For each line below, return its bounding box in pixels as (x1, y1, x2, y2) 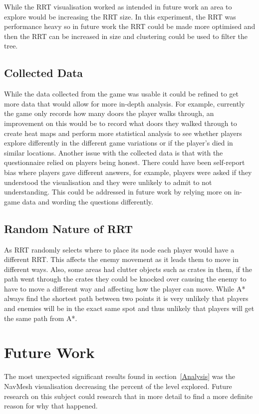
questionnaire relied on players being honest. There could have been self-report (4, 157, 245, 167)
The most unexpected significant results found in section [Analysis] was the (4, 371, 236, 381)
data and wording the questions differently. (22, 196, 153, 206)
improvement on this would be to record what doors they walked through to (4, 117, 237, 128)
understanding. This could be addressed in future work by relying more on (4, 186, 232, 197)
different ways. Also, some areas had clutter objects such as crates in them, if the (4, 263, 252, 274)
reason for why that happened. (4, 400, 98, 411)
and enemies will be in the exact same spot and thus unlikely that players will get (4, 303, 255, 313)
